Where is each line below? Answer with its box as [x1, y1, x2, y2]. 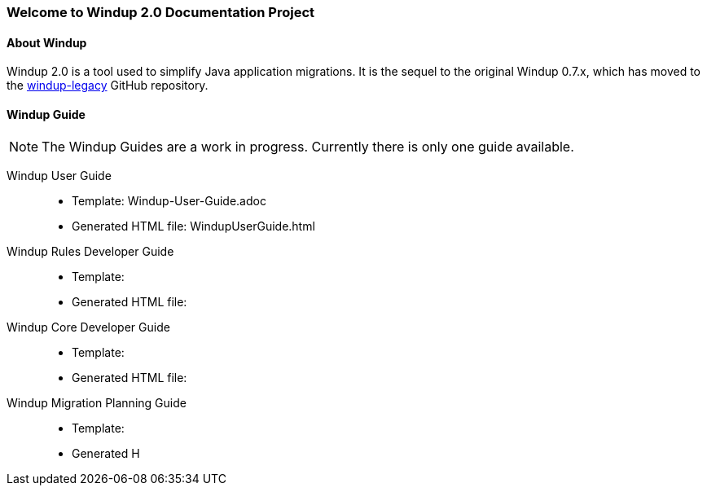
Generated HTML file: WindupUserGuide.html [72, 219, 315, 234]
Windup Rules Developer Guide [7, 244, 174, 259]
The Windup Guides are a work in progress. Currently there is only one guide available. [42, 138, 574, 156]
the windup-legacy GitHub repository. [7, 78, 209, 93]
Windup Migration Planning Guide [7, 396, 187, 411]
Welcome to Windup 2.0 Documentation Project [7, 4, 315, 20]
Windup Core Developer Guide [7, 320, 170, 335]
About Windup [7, 35, 87, 50]
